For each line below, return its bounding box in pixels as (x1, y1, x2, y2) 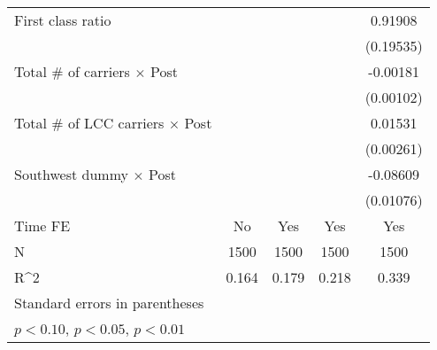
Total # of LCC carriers (14, 113, 165, 133)
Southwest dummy (14, 164, 128, 184)
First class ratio (14, 10, 111, 30)
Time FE (14, 215, 71, 236)
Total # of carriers (14, 61, 130, 82)
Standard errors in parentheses (14, 292, 204, 313)
